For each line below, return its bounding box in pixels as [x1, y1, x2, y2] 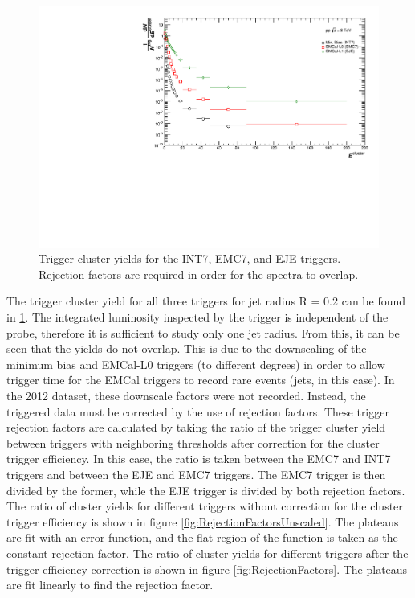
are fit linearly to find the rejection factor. [6, 576, 214, 593]
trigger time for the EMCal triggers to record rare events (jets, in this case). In [6, 371, 395, 388]
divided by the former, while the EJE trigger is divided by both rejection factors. [6, 481, 405, 498]
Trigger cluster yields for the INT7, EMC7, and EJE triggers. [39, 250, 341, 267]
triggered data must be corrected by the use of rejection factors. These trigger [6, 403, 389, 420]
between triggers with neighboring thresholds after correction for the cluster [6, 434, 380, 451]
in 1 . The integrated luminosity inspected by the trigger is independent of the [6, 309, 389, 326]
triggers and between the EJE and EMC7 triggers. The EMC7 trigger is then [6, 465, 386, 482]
